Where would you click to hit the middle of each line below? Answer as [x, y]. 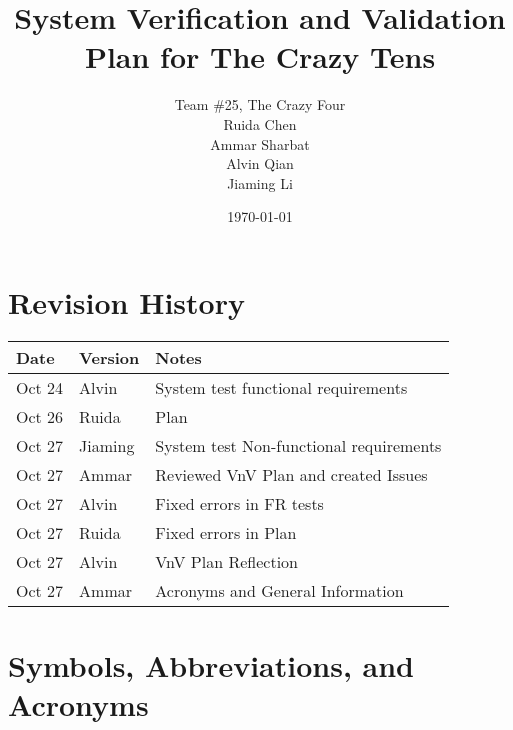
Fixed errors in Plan [226, 532]
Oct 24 [40, 387]
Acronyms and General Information [279, 590]
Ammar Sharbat [260, 143]
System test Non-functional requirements [298, 445]
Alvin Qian [260, 163]
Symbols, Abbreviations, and [211, 665]
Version [109, 357]
